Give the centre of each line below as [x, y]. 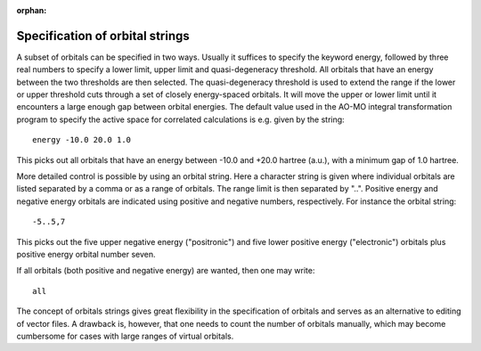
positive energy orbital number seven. [86, 254]
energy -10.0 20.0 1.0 [82, 140]
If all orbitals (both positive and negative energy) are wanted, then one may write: [166, 271]
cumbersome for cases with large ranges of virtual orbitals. [125, 336]
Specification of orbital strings [103, 36]
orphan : [32, 10]
